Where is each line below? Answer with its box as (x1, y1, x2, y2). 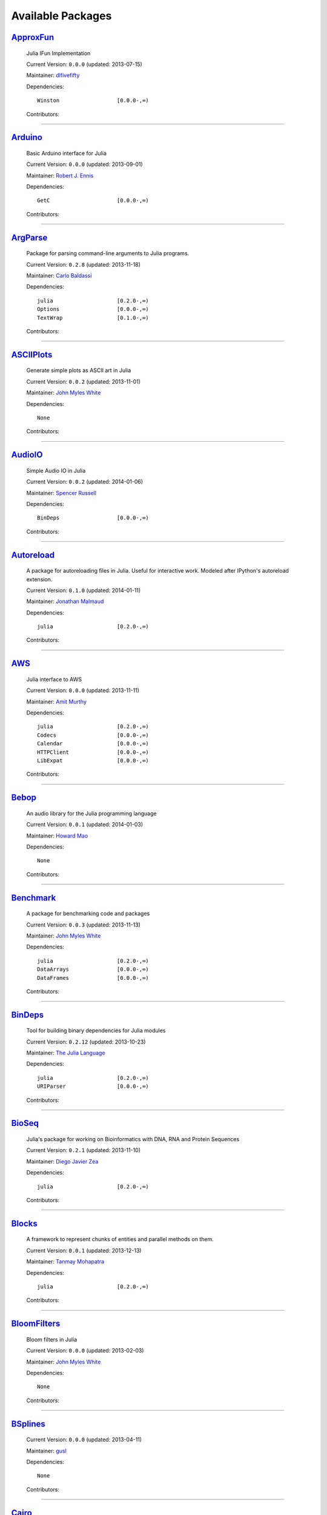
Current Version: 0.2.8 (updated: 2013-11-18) (26, 261, 140, 268)
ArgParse (11, 232, 48, 242)
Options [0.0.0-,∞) (37, 306, 150, 313)
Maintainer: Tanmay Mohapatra (26, 1258, 105, 1265)
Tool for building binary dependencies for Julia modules (26, 1027, 166, 1034)
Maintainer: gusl (26, 1447, 67, 1454)
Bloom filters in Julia (26, 1336, 78, 1343)
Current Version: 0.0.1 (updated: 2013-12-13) (26, 1247, 142, 1254)
